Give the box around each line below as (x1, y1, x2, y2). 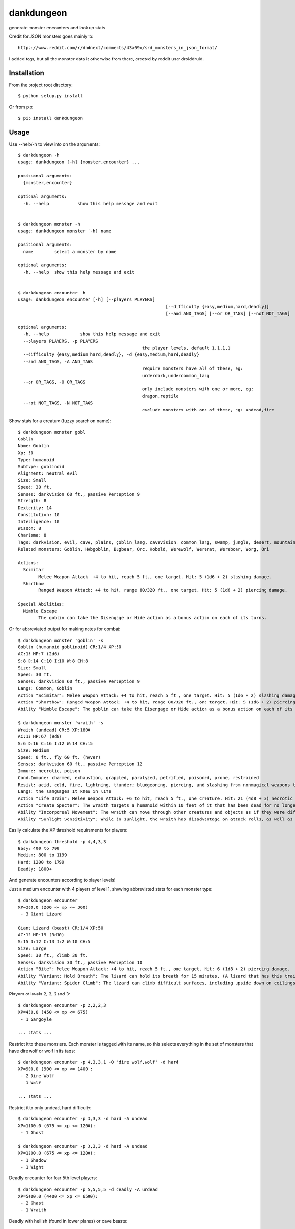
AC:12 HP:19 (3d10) (18, 932, 65, 937)
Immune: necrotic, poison (18, 768, 81, 774)
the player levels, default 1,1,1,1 (142, 345, 231, 351)
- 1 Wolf (20, 1080, 41, 1085)
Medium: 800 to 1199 (18, 852, 67, 858)
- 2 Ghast (20, 1200, 44, 1206)
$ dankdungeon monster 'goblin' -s (18, 637, 104, 643)
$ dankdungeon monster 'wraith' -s (18, 720, 104, 726)
